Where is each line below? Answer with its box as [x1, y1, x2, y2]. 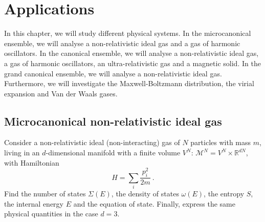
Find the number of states [4, 188, 86, 198]
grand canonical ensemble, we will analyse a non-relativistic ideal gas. [4, 68, 222, 78]
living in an [4, 147, 40, 158]
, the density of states [111, 188, 179, 198]
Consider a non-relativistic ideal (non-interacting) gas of [4, 137, 180, 148]
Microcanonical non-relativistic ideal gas [4, 113, 222, 129]
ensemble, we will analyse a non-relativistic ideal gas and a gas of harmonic [4, 37, 240, 48]
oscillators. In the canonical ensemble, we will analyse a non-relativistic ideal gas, [4, 48, 259, 58]
